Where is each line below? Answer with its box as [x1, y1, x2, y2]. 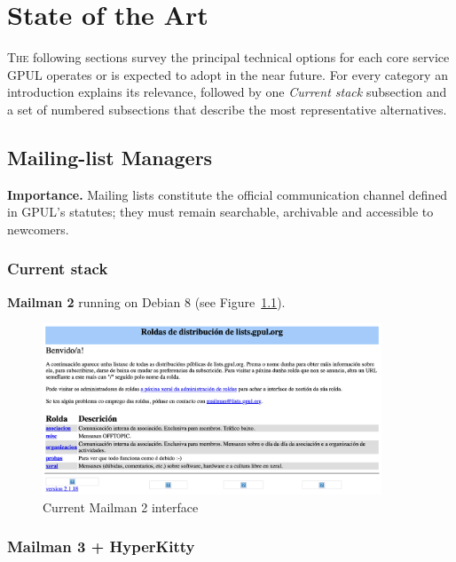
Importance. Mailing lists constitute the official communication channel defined [7, 185, 448, 203]
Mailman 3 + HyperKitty [7, 535, 195, 558]
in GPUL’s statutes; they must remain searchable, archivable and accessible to [7, 202, 434, 221]
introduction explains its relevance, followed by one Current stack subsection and [7, 83, 447, 101]
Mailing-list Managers [7, 143, 213, 170]
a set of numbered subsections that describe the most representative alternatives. [7, 99, 447, 118]
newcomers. [7, 219, 69, 238]
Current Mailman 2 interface [43, 497, 199, 516]
